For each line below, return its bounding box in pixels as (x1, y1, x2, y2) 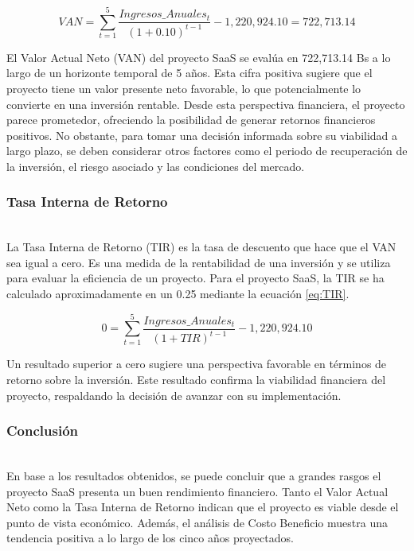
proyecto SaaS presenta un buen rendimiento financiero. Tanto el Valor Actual (6, 483, 389, 499)
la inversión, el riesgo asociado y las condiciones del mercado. (6, 157, 305, 174)
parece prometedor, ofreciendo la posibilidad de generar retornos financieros (6, 111, 376, 128)
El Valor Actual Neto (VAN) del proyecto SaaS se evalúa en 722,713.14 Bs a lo (6, 49, 391, 65)
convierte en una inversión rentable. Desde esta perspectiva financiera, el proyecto (6, 95, 405, 112)
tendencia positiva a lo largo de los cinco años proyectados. (6, 530, 294, 546)
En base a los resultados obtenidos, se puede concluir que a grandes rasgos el (6, 468, 381, 483)
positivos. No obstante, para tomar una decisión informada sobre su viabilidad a (6, 126, 398, 143)
